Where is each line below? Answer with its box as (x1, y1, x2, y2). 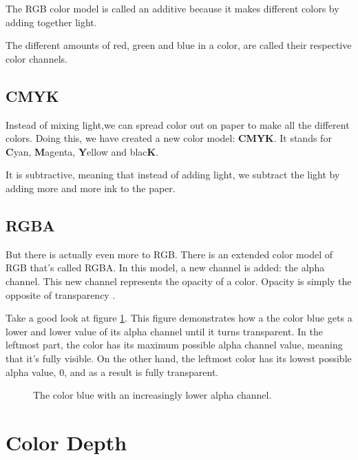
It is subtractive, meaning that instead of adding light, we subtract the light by (6, 167, 340, 182)
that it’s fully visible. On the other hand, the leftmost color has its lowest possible (6, 351, 352, 365)
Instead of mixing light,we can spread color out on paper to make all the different (6, 117, 350, 132)
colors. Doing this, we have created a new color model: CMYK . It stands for (6, 131, 332, 145)
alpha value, (6, 364, 56, 379)
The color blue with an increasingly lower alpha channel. (33, 388, 272, 402)
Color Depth (6, 428, 127, 456)
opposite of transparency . (6, 287, 116, 302)
